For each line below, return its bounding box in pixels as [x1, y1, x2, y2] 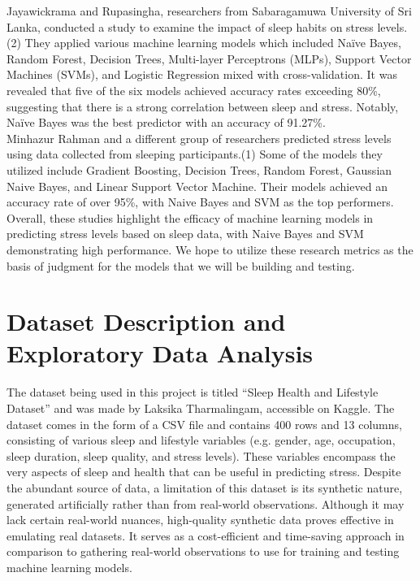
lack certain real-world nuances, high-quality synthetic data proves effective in [6, 511, 394, 528]
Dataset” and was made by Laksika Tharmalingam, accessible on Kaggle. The [6, 400, 395, 416]
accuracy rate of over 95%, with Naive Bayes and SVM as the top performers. [6, 193, 394, 210]
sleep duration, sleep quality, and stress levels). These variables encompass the [6, 447, 396, 464]
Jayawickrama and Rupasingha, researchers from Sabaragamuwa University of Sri [6, 2, 412, 19]
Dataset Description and [6, 305, 286, 338]
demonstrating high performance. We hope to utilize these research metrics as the [6, 241, 414, 258]
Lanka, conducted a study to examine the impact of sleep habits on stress [6, 18, 374, 35]
